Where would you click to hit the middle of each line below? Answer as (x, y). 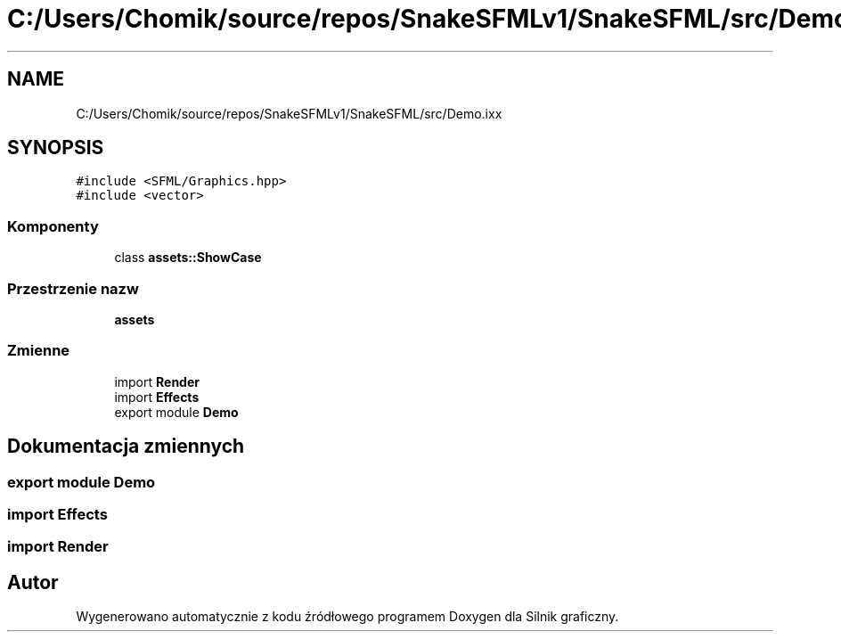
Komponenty (53, 226)
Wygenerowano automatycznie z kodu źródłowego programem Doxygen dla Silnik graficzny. (347, 617)
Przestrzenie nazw (73, 288)
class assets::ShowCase (188, 258)
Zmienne (39, 351)
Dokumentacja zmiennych (126, 446)
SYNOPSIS (56, 148)
